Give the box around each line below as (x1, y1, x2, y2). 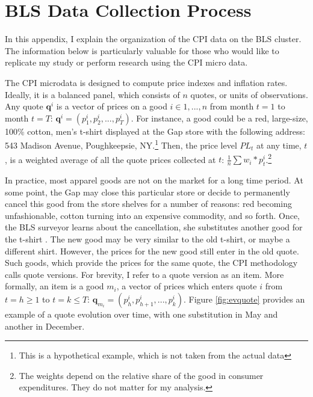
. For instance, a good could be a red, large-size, (131, 111, 308, 124)
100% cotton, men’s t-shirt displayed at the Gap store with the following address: (5, 125, 305, 137)
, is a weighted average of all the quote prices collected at (5, 153, 216, 165)
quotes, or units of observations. (190, 88, 308, 100)
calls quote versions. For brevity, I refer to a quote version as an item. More (5, 268, 284, 280)
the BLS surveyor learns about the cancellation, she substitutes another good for (5, 221, 303, 233)
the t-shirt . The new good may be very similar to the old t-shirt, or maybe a (5, 232, 290, 245)
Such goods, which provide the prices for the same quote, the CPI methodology (5, 256, 298, 269)
